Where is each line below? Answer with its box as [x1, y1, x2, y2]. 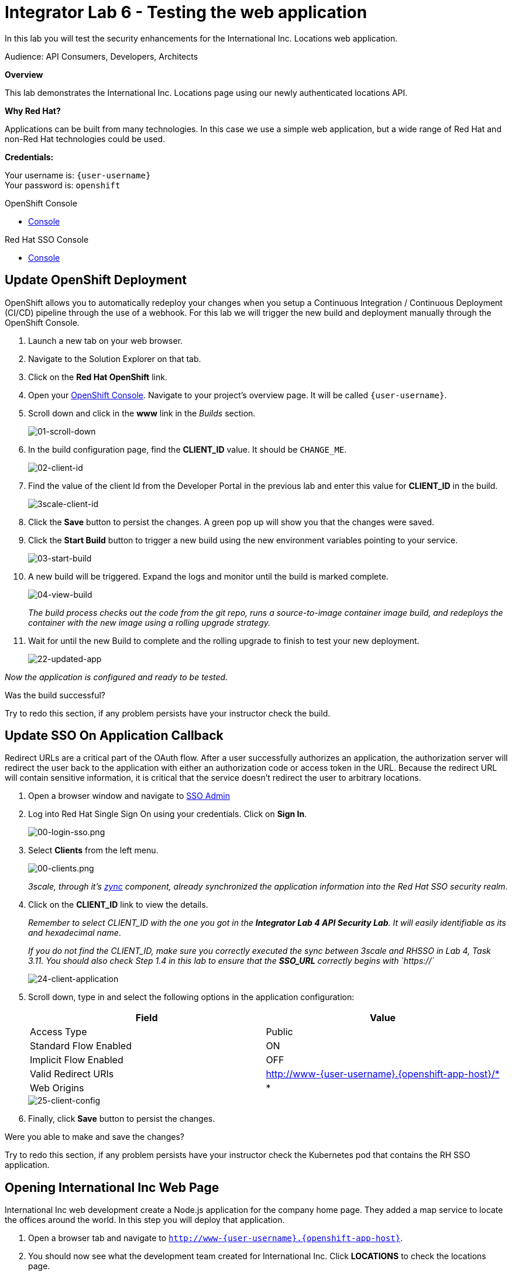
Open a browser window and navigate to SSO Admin [28, 791, 231, 801]
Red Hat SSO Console [5, 234, 89, 244]
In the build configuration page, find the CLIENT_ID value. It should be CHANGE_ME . [28, 444, 347, 454]
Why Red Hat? [5, 105, 61, 116]
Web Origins [30, 1082, 84, 1094]
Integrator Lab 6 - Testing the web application [5, 2, 367, 22]
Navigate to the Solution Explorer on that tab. [28, 353, 201, 364]
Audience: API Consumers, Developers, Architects [5, 51, 198, 61]
